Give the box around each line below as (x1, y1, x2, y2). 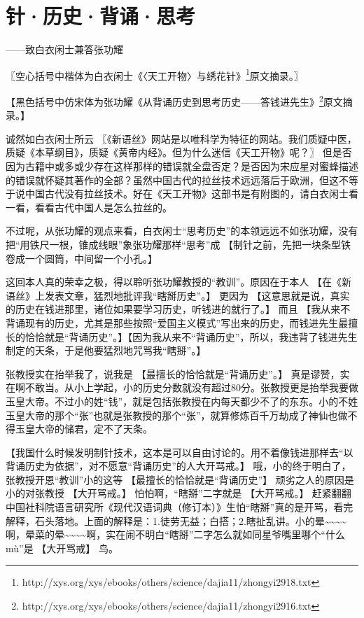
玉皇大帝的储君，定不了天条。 (15, 421, 153, 436)
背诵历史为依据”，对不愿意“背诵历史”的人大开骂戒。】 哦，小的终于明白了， (6, 458, 351, 473)
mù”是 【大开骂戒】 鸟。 (6, 540, 118, 555)
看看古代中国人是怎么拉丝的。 (34, 199, 172, 214)
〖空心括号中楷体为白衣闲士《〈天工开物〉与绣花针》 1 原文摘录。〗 (6, 66, 304, 83)
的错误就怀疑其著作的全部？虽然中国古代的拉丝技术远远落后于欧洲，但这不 (6, 172, 349, 187)
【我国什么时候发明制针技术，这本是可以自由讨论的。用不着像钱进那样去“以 (6, 444, 353, 459)
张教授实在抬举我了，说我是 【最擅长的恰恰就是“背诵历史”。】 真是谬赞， (6, 366, 340, 381)
